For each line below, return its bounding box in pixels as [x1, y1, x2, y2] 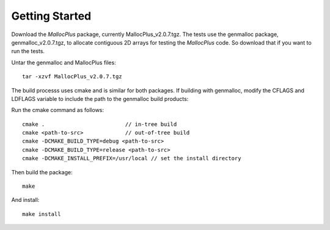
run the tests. [11, 48, 45, 55]
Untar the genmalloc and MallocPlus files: [11, 59, 116, 66]
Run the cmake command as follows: [11, 106, 104, 114]
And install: [11, 196, 40, 204]
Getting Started [11, 9, 92, 23]
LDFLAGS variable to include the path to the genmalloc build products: [11, 95, 189, 102]
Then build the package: [11, 168, 73, 176]
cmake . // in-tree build [22, 121, 177, 128]
